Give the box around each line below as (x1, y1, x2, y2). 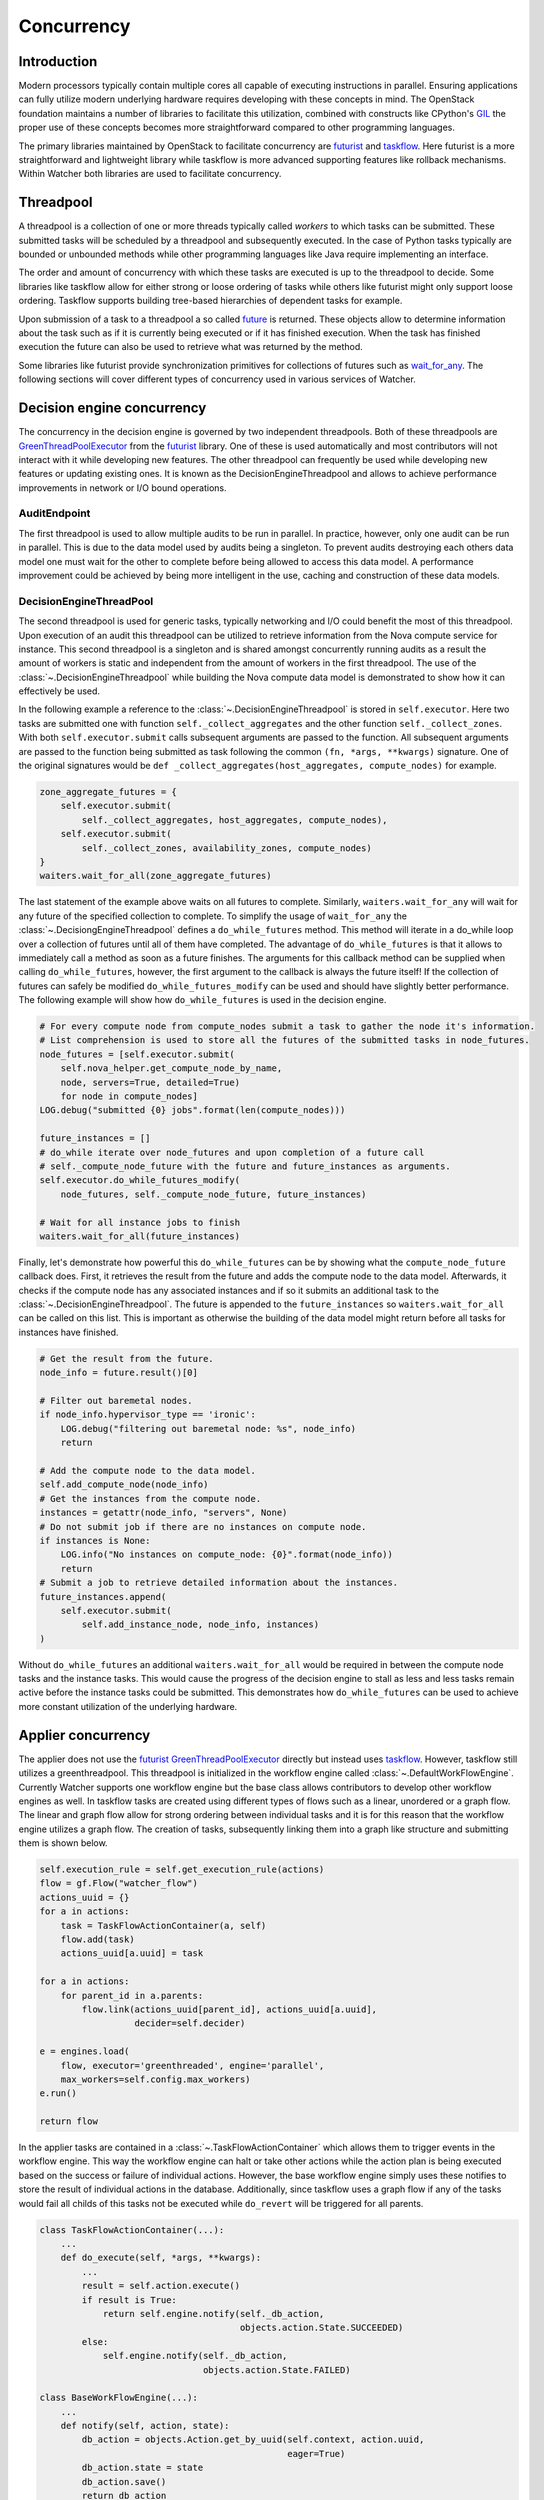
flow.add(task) (60, 1934, 135, 1945)
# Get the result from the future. (39, 1353, 214, 1364)
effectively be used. (18, 685, 100, 697)
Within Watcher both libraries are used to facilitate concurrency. (18, 168, 282, 180)
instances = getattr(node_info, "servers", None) (39, 1507, 288, 1519)
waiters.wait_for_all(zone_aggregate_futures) (39, 870, 272, 882)
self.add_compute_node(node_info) (39, 1479, 209, 1490)
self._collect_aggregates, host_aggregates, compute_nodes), (81, 814, 388, 825)
